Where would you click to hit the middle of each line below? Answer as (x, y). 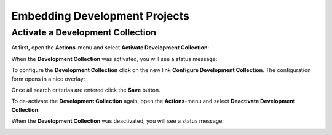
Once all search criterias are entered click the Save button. (86, 90)
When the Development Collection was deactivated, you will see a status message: (118, 121)
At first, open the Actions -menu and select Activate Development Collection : (110, 48)
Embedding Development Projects (101, 16)
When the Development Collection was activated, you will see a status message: (114, 59)
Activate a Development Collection (84, 32)
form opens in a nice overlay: (48, 79)
